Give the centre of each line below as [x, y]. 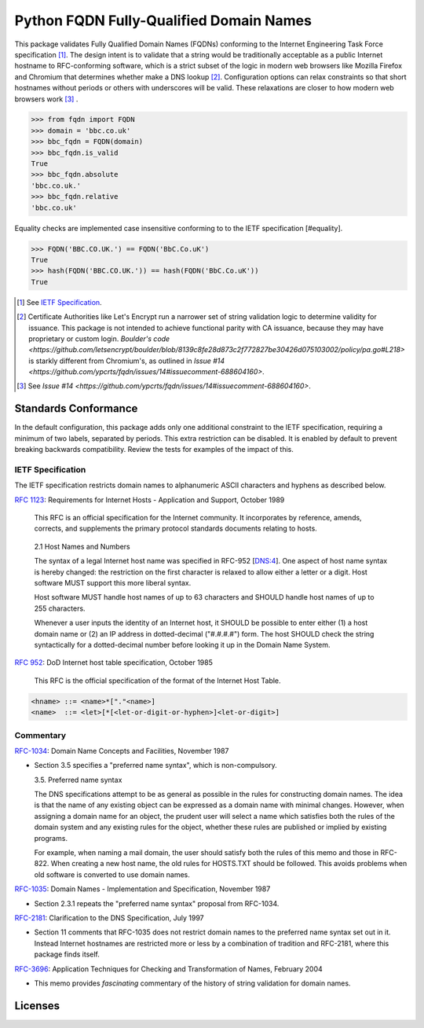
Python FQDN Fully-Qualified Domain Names [163, 20]
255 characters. [60, 608]
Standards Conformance [76, 409]
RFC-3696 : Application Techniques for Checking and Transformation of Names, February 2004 [169, 969]
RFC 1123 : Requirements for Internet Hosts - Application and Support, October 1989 [150, 500]
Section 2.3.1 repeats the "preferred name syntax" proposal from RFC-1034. [157, 903]
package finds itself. [67, 954]
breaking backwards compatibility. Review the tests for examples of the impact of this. [154, 450]
